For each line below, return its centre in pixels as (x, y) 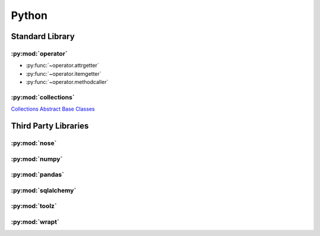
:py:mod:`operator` (39, 53)
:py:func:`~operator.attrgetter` (63, 66)
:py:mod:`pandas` (38, 174)
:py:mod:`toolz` (34, 206)
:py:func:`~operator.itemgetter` (64, 73)
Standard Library (43, 36)
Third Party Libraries (50, 126)
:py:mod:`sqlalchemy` (44, 190)
